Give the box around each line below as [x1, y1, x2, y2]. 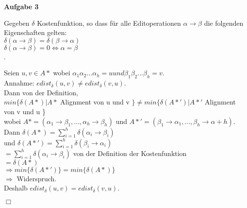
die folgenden [204, 17, 244, 28]
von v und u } [4, 106, 46, 116]
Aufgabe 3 [4, 1, 39, 11]
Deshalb [4, 183, 28, 193]
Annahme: [4, 78, 34, 88]
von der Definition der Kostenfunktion [73, 148, 187, 158]
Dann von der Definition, [4, 87, 78, 97]
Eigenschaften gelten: [4, 27, 67, 37]
